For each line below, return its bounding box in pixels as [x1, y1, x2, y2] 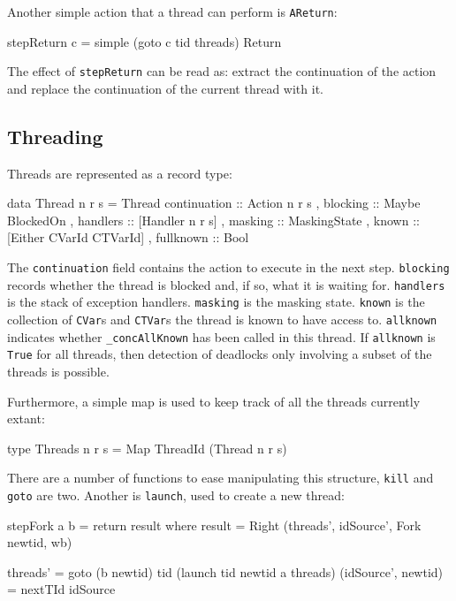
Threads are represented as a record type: [7, 164, 232, 182]
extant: [7, 409, 45, 428]
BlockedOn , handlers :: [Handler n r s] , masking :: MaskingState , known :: [7, 210, 420, 229]
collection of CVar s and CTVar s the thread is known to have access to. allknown [7, 310, 437, 329]
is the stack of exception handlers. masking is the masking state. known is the [7, 293, 425, 311]
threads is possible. [7, 362, 110, 381]
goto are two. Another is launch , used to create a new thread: [7, 486, 345, 505]
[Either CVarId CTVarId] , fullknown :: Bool [7, 228, 249, 247]
